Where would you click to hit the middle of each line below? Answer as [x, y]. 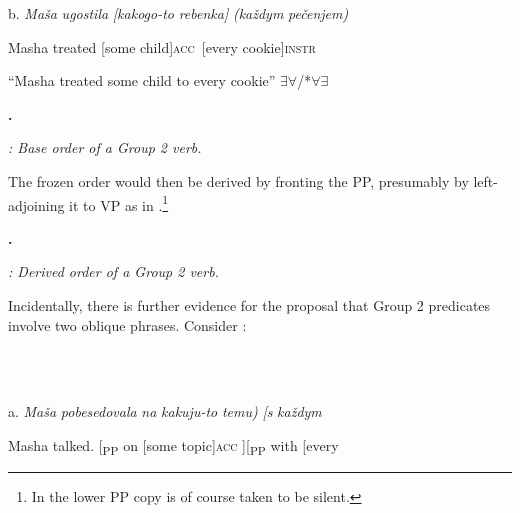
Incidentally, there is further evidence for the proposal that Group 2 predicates [249, 305]
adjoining [36, 204]
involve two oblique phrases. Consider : [127, 324]
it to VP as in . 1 [119, 203]
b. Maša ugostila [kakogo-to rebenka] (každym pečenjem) [178, 13]
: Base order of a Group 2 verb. [105, 147]
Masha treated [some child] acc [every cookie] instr [162, 46]
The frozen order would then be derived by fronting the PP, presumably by [238, 180]
